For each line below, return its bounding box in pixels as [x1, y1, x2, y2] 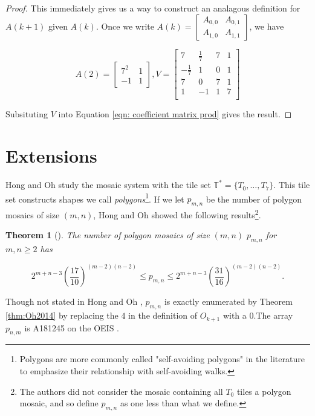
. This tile [273, 178, 310, 191]
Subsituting [5, 108, 48, 120]
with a [222, 309, 247, 322]
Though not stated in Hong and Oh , [5, 295, 143, 308]
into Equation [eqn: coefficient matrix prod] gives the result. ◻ [58, 108, 292, 120]
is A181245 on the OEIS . [24, 321, 119, 334]
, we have [249, 19, 284, 32]
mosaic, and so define [19, 397, 99, 409]
